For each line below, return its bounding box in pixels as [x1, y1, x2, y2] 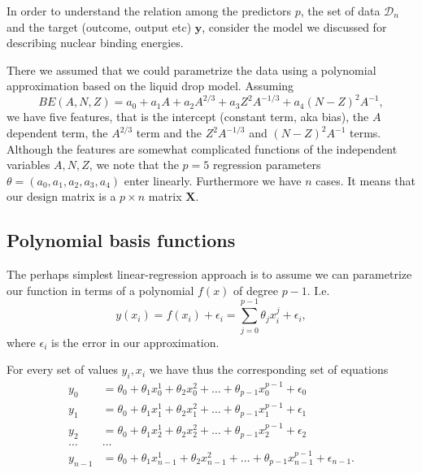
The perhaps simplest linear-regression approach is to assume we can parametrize [7, 266, 412, 283]
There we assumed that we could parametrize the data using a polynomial [7, 61, 376, 78]
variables [7, 156, 50, 173]
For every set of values [7, 361, 118, 378]
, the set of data [300, 2, 381, 19]
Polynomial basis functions [7, 228, 236, 253]
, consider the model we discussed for [202, 18, 387, 35]
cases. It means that [315, 171, 415, 189]
